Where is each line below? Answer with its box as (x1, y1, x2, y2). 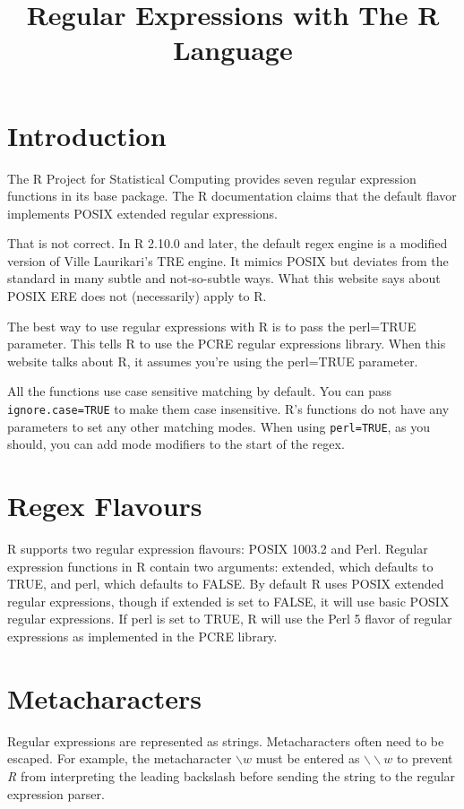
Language (173, 31, 293, 68)
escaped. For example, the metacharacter (7, 749, 232, 768)
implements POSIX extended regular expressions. (7, 203, 279, 222)
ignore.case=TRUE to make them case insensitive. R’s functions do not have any (7, 400, 450, 418)
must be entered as (255, 749, 360, 768)
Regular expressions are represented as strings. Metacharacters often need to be (7, 731, 444, 750)
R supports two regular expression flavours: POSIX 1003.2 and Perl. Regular (7, 539, 428, 558)
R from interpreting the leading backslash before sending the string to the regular (7, 766, 456, 785)
